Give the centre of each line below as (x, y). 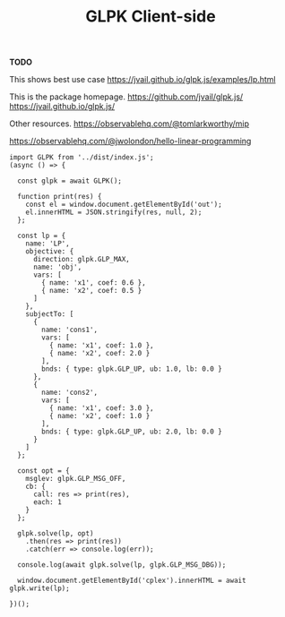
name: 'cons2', (70, 393)
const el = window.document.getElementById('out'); (124, 205)
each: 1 (47, 502)
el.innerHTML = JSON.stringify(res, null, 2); (114, 212)
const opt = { (43, 471)
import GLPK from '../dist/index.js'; (82, 158)
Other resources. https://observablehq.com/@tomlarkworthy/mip (129, 124)
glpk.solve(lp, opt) (56, 534)
